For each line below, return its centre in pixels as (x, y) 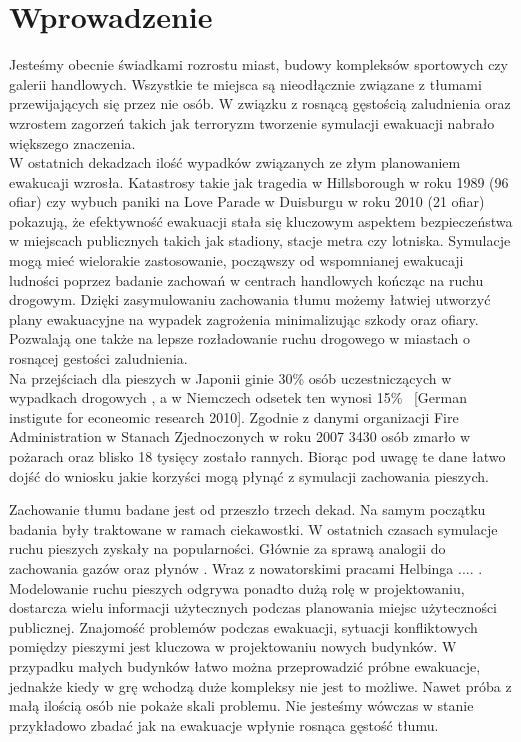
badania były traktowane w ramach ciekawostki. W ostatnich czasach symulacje (253, 528)
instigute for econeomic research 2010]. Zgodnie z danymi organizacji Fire (234, 416)
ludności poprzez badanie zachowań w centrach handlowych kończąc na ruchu (246, 279)
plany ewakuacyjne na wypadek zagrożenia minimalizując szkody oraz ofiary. (244, 318)
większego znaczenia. (72, 142)
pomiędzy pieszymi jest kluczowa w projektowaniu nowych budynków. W (233, 646)
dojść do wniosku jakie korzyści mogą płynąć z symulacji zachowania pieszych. (249, 475)
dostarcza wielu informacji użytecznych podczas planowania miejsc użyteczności (253, 607)
